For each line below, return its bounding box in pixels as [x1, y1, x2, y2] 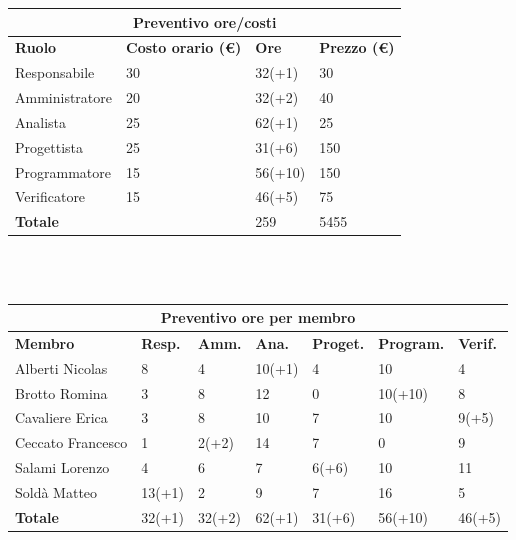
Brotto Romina [15, 382, 108, 403]
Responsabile [15, 62, 95, 83]
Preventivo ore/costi [132, 11, 277, 32]
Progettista [15, 136, 83, 157]
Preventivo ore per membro [160, 307, 356, 328]
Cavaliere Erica [15, 407, 108, 428]
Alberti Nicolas [15, 357, 108, 378]
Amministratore [15, 87, 112, 108]
